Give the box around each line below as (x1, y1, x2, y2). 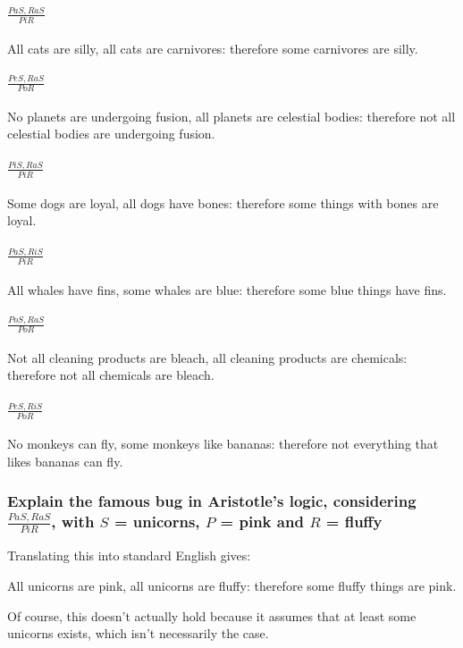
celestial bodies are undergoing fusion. (7, 124, 215, 143)
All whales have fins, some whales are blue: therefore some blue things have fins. (7, 280, 447, 299)
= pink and (220, 510, 304, 533)
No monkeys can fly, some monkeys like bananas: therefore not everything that (7, 434, 439, 453)
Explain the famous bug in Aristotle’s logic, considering (7, 490, 417, 512)
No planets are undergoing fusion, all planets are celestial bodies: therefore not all (7, 106, 456, 125)
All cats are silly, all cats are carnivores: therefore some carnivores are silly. (7, 38, 418, 57)
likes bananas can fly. (7, 451, 123, 470)
